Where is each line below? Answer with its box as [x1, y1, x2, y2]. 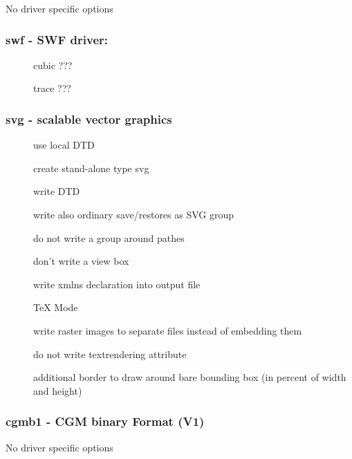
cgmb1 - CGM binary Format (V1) [6, 413, 205, 430]
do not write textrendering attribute [33, 346, 187, 361]
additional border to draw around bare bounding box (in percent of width [33, 370, 346, 384]
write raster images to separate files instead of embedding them [33, 323, 302, 337]
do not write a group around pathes [33, 230, 185, 245]
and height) [33, 383, 82, 397]
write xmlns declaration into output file [33, 277, 201, 291]
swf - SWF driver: [6, 30, 109, 48]
